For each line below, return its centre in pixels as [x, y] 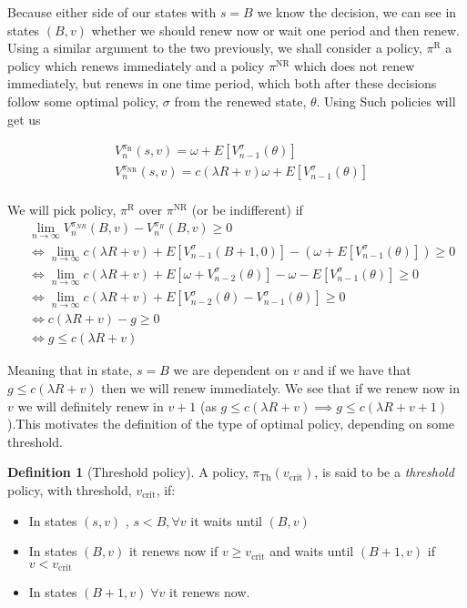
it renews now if [173, 551]
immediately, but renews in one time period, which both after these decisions [222, 83]
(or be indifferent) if [247, 210]
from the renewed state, [240, 101]
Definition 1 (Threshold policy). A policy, [128, 472]
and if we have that [357, 370]
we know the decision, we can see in [357, 12]
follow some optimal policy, [83, 101]
